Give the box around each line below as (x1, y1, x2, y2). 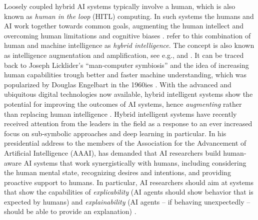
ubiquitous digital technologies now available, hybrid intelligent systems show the (4, 89, 253, 99)
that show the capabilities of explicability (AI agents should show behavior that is (4, 187, 253, 197)
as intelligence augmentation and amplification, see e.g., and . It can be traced (4, 49, 244, 60)
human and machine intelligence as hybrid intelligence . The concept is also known (4, 40, 254, 50)
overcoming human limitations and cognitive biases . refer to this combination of (4, 30, 251, 40)
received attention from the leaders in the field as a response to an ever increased (4, 118, 252, 129)
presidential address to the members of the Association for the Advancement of (4, 138, 246, 148)
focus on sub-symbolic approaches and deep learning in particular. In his (4, 128, 226, 138)
